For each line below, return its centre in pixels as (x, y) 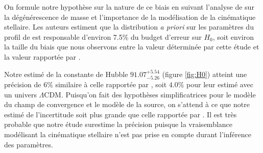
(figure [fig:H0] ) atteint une (205, 74)
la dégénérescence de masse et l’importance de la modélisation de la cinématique (130, 17)
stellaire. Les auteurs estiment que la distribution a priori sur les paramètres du (129, 27)
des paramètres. (29, 144)
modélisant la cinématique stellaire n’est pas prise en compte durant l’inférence (128, 134)
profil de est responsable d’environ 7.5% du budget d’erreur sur (103, 36)
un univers (20, 94)
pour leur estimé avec (220, 84)
